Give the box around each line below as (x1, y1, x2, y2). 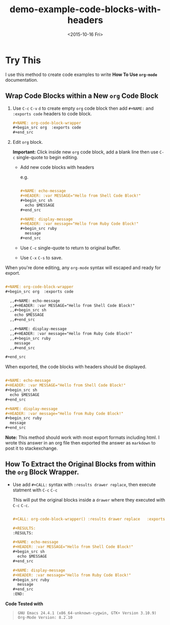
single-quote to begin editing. (16, 154, 79, 161)
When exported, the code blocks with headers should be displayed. (5, 363, 147, 370)
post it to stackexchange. (5, 445, 58, 451)
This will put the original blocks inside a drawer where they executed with (12, 497, 165, 503)
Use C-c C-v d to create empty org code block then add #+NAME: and (12, 105, 154, 111)
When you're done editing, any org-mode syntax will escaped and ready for (5, 264, 161, 271)
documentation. (5, 76, 39, 83)
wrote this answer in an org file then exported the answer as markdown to (5, 440, 156, 446)
